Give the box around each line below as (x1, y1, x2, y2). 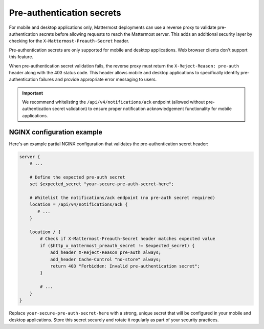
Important (22, 90, 44, 96)
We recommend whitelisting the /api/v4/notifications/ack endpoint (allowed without (22, 99, 205, 105)
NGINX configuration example (9, 128, 103, 136)
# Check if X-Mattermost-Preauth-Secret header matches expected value (40, 236, 216, 241)
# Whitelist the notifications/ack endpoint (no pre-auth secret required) (29, 195, 216, 200)
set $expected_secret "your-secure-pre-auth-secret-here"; (29, 181, 175, 187)
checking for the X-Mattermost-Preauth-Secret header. (9, 38, 130, 44)
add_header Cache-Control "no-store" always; (50, 257, 161, 262)
